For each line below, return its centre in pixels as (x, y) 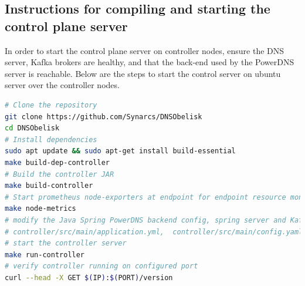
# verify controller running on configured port (101, 266)
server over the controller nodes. (62, 85)
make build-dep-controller (57, 162)
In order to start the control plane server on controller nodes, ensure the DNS (145, 50)
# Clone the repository (51, 105)
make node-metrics (40, 209)
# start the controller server (66, 243)
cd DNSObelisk (32, 128)
